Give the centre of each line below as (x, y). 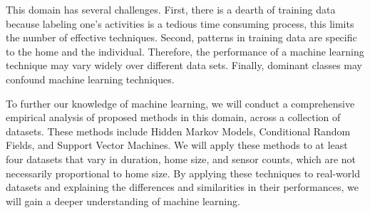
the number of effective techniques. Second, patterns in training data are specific (181, 37)
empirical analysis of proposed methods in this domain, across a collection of (173, 117)
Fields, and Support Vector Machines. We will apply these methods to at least (177, 145)
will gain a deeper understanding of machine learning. (123, 201)
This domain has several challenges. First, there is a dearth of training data (171, 9)
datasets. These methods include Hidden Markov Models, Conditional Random (178, 131)
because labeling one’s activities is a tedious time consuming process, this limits (180, 23)
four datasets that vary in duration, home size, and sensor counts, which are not (181, 159)
